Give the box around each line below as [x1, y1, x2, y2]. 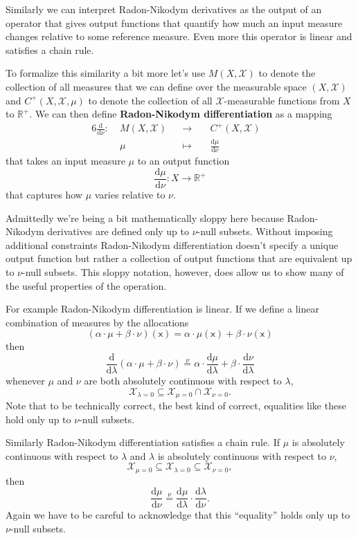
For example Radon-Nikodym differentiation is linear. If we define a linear [6, 302, 319, 316]
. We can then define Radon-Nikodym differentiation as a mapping [29, 106, 332, 121]
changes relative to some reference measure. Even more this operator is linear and [6, 29, 352, 44]
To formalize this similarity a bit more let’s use [6, 66, 206, 80]
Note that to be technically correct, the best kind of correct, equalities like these [6, 398, 346, 412]
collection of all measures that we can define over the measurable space [6, 79, 307, 93]
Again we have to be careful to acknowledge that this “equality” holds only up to [6, 508, 350, 522]
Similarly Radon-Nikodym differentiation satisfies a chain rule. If [6, 435, 280, 449]
